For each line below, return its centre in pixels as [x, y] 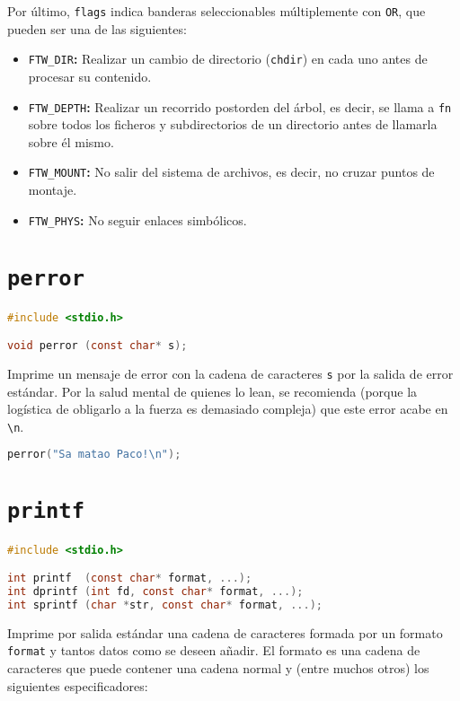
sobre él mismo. [71, 141]
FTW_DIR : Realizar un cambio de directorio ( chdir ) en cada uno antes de [228, 59]
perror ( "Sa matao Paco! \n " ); [94, 455]
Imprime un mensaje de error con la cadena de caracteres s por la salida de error [230, 373]
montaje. [53, 189]
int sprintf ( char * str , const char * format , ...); [165, 605]
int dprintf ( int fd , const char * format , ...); [155, 591]
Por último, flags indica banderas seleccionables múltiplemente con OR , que [217, 11]
